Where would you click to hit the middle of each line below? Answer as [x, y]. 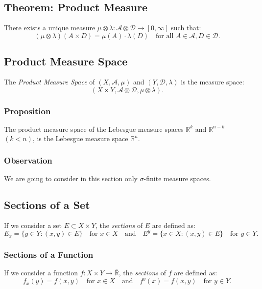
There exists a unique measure [50, 28]
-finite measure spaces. [177, 178]
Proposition [27, 111]
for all [165, 36]
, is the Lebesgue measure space [80, 138]
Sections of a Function [49, 255]
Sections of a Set [47, 205]
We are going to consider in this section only [71, 178]
